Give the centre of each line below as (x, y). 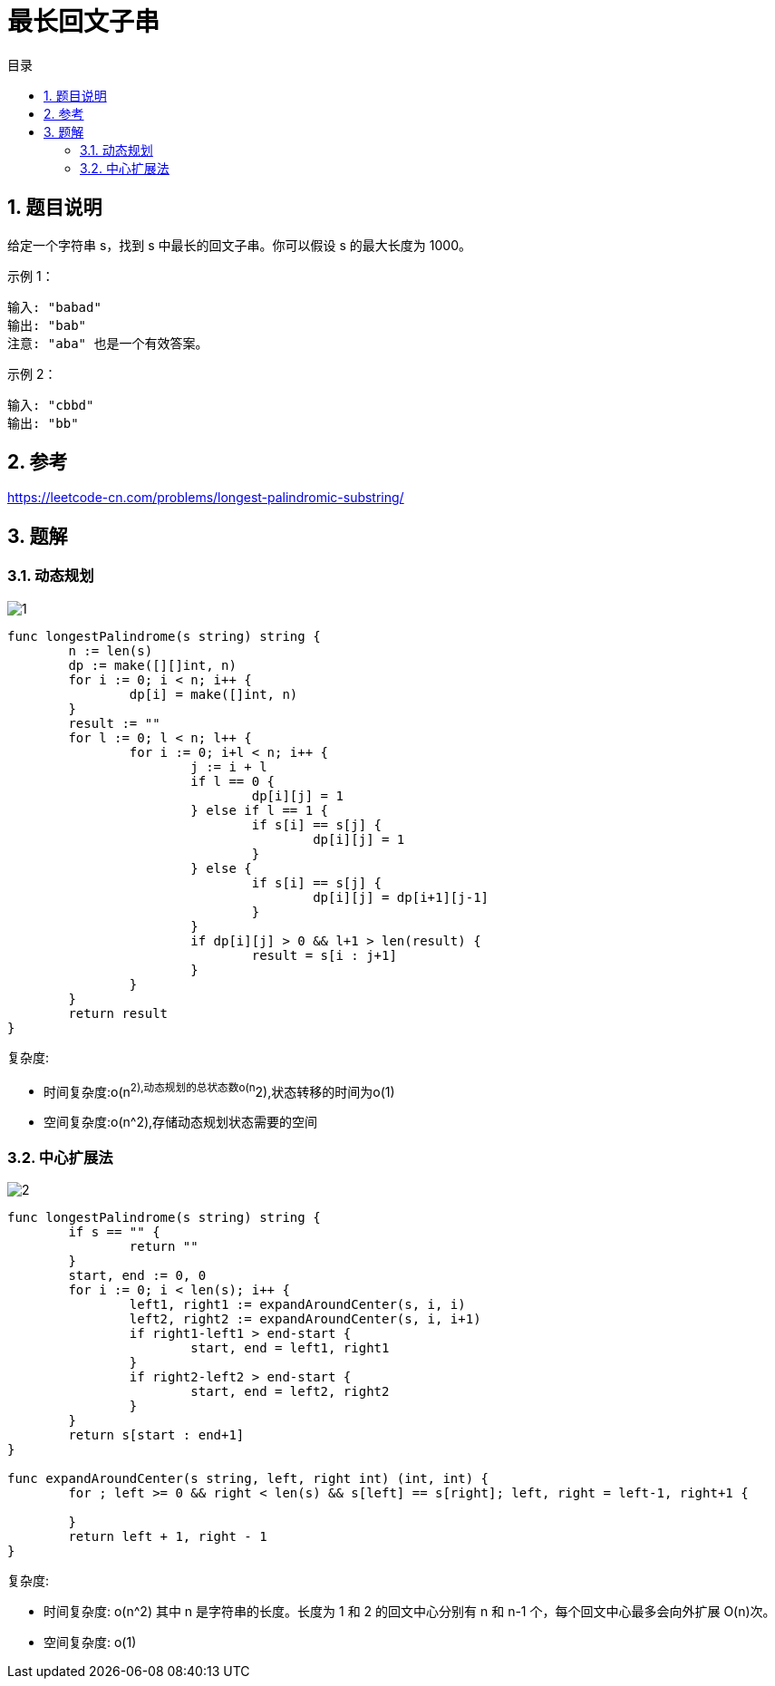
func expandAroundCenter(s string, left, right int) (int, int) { (248, 1479)
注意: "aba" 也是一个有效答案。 (108, 343)
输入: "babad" (54, 307)
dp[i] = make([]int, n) (213, 694)
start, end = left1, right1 (290, 1348)
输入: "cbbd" (51, 405)
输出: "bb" (43, 423)
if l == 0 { (233, 781)
